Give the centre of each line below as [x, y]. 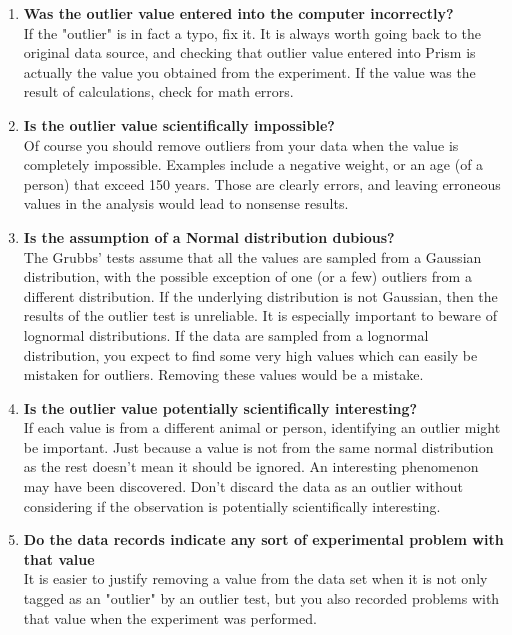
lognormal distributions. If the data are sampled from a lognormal [226, 334]
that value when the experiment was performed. [170, 617]
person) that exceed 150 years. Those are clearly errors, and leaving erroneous [262, 183]
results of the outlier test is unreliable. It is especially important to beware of [260, 315]
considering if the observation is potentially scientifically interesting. [232, 505]
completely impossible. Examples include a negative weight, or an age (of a [253, 164]
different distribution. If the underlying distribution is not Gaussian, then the [260, 295]
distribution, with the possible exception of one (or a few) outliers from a [247, 276]
